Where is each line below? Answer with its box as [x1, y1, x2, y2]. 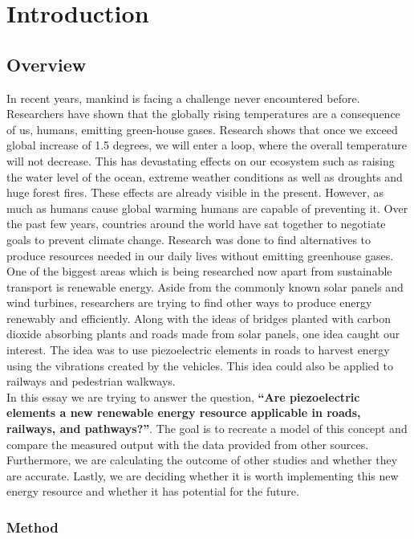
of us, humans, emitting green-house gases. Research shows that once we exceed [6, 120, 398, 137]
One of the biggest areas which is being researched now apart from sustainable [6, 263, 392, 280]
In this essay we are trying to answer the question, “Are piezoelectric [6, 388, 360, 405]
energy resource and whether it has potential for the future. [6, 483, 299, 500]
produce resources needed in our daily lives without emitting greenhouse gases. [6, 247, 394, 263]
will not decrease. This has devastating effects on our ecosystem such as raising [6, 152, 395, 169]
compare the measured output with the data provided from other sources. [6, 435, 369, 452]
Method [6, 517, 59, 537]
